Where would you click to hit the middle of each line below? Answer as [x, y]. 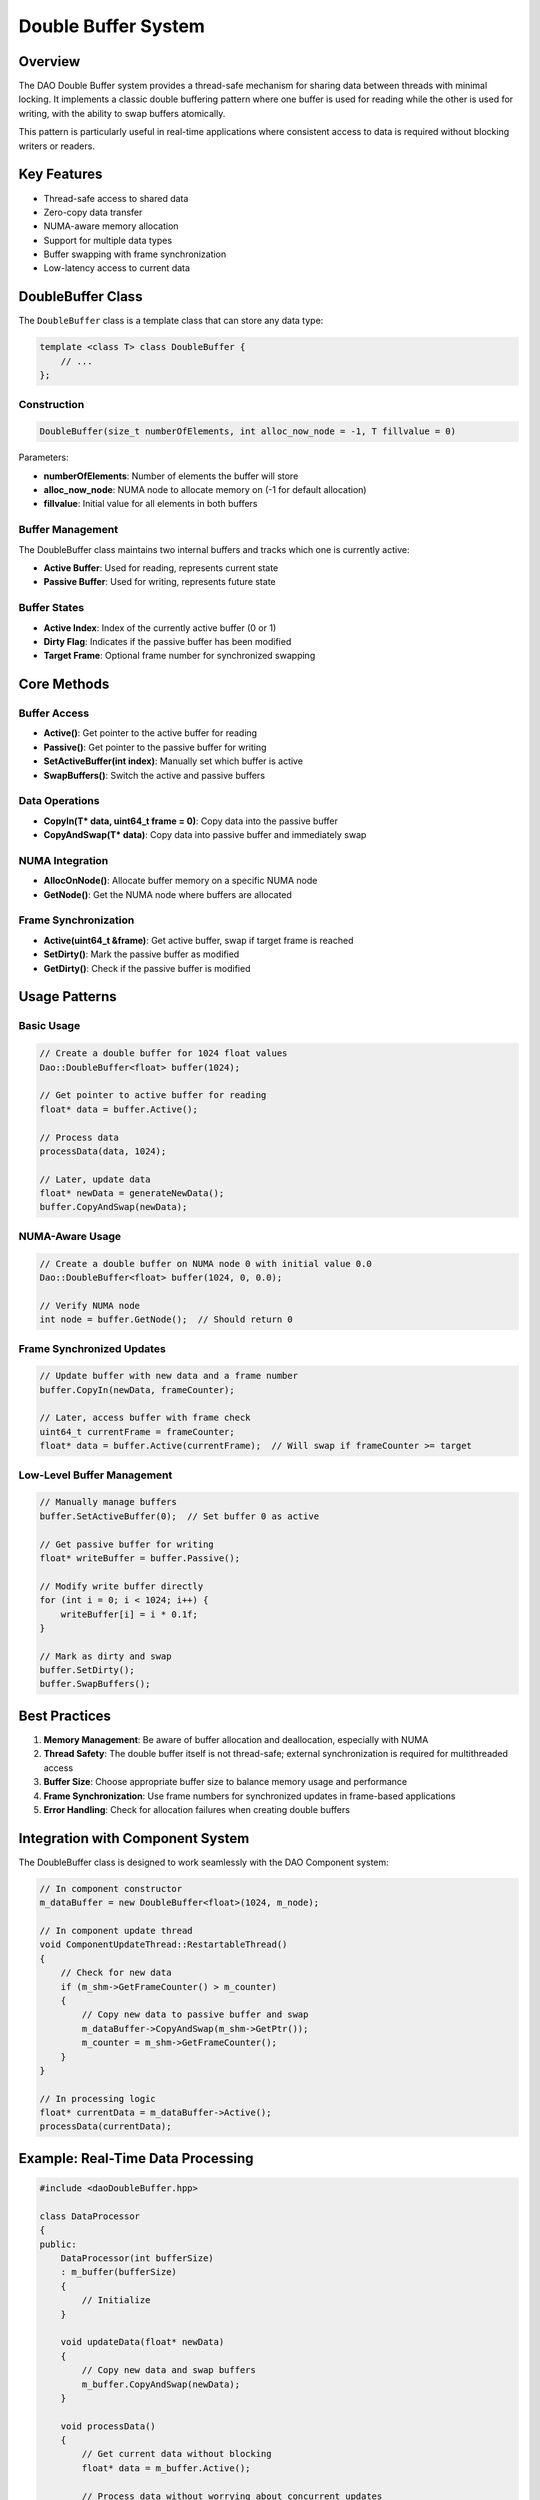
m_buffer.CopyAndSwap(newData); [160, 2384]
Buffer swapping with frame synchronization [135, 254]
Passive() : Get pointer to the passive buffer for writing [155, 747]
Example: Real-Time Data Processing [136, 2158]
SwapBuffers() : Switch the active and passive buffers [154, 775]
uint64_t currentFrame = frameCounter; [137, 1431]
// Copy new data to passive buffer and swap [195, 2014]
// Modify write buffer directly [121, 1586]
